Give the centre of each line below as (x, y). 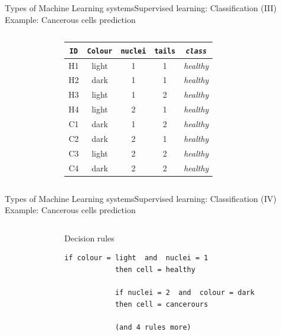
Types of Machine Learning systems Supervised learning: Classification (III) (141, 8)
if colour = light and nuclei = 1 (136, 258)
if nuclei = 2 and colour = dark (185, 293)
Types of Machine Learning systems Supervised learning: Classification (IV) (141, 198)
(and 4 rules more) (153, 327)
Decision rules (89, 238)
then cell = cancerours (161, 304)
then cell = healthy (155, 269)
